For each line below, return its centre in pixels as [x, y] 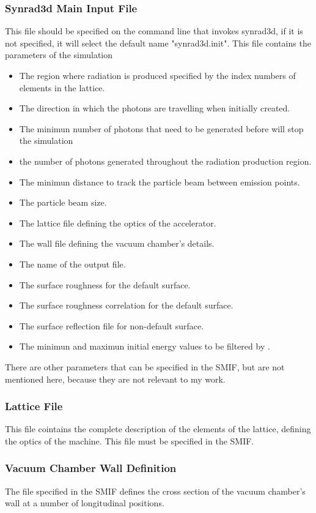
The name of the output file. [72, 264]
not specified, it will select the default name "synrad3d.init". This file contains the [158, 43]
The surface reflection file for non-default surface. [112, 325]
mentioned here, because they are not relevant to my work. [115, 379]
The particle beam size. [63, 202]
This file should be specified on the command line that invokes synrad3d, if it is [154, 31]
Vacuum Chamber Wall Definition [91, 468]
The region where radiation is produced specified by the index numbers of [157, 75]
